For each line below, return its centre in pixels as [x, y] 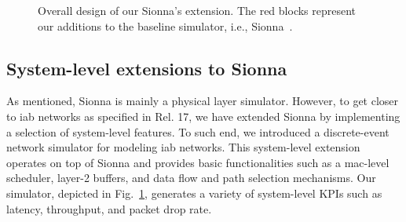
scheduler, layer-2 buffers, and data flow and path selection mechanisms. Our [191, 178]
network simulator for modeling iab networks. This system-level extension [183, 147]
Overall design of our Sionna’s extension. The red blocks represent [197, 10]
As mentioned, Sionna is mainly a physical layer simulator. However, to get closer [203, 101]
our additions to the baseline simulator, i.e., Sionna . [165, 25]
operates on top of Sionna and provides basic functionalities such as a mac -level [198, 162]
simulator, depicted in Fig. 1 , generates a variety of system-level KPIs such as [194, 193]
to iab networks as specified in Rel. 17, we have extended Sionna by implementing [203, 116]
